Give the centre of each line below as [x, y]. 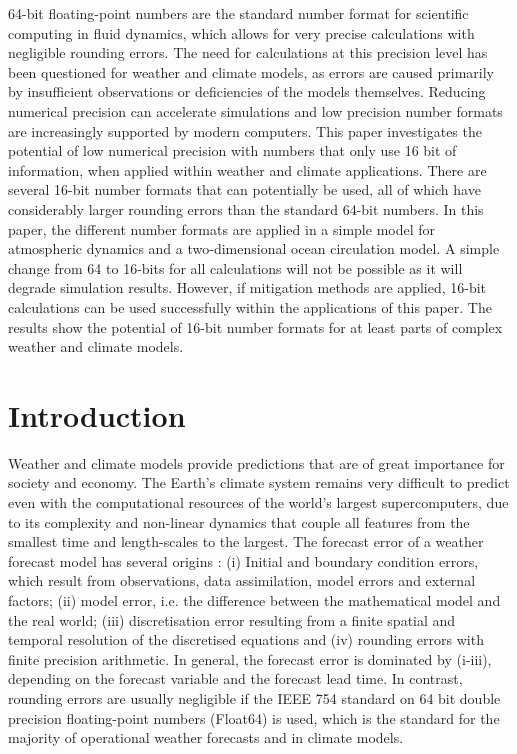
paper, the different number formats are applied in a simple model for [222, 228]
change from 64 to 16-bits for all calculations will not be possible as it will [235, 267]
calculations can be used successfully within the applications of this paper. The [250, 306]
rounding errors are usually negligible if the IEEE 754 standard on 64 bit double [254, 697]
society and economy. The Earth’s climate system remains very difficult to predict [259, 482]
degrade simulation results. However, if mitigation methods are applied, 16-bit [247, 287]
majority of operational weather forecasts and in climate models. [206, 737]
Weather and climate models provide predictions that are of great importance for [256, 462]
